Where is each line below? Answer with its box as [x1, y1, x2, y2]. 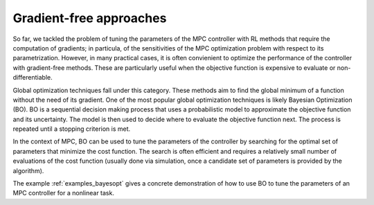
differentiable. [12, 73, 53, 82]
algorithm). [12, 166, 44, 175]
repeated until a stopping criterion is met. [12, 125, 131, 133]
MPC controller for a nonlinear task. [12, 189, 114, 197]
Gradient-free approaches [12, 10, 167, 26]
